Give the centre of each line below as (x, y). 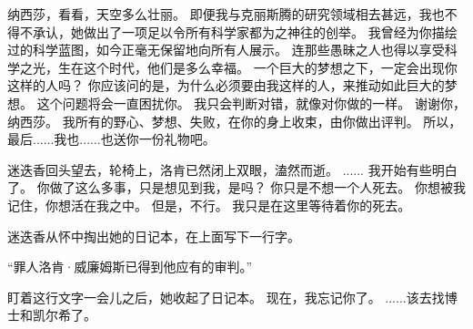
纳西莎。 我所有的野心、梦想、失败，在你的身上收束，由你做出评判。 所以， (235, 121)
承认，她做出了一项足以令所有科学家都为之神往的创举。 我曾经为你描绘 (245, 31)
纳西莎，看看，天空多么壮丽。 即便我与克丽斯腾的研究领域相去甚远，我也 (226, 14)
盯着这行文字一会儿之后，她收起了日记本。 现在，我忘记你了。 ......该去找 (226, 297)
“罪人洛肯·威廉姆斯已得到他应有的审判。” (130, 267)
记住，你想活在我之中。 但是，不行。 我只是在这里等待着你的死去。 (209, 205)
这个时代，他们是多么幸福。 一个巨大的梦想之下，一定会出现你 (270, 67)
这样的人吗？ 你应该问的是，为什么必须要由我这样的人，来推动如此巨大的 (226, 85)
